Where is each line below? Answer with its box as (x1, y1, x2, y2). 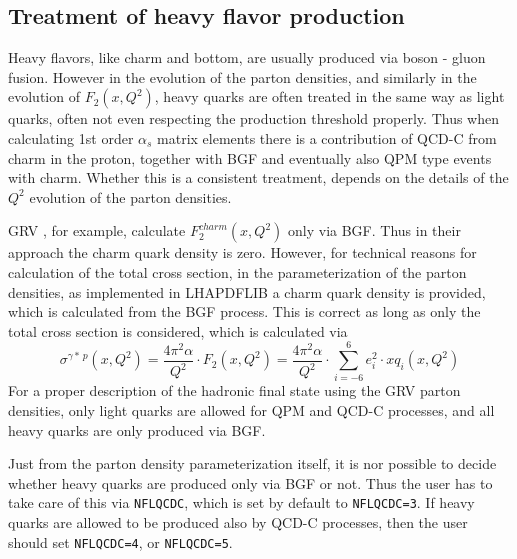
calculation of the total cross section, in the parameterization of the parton (8, 261, 467, 282)
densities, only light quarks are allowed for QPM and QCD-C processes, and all (8, 400, 495, 421)
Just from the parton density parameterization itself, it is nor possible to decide (8, 453, 497, 474)
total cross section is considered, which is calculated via (8, 320, 348, 341)
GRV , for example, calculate (8, 220, 186, 241)
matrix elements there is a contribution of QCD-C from (157, 127, 497, 148)
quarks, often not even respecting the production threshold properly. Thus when (8, 108, 499, 129)
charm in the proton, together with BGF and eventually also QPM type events (8, 147, 492, 168)
